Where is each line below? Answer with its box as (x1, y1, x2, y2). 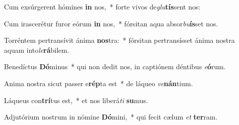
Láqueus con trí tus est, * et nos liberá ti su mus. (4, 95, 148, 105)
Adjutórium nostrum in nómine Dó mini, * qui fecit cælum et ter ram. (4, 112, 218, 122)
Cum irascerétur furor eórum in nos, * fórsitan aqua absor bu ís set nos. (4, 18, 218, 28)
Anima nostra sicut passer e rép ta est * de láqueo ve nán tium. (4, 78, 193, 88)
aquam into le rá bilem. (4, 44, 70, 55)
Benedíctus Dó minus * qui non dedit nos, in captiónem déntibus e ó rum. (4, 61, 226, 72)
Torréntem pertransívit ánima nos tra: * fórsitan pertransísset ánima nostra (4, 35, 235, 45)
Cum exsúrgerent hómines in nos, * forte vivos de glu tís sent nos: (4, 1, 201, 11)
